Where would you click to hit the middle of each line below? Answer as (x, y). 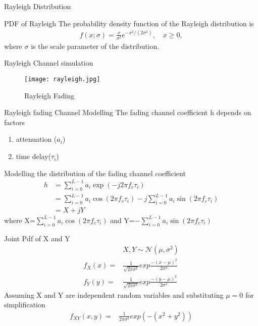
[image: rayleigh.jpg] (62, 79)
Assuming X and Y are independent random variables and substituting (114, 294)
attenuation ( (36, 139)
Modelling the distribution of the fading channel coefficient (95, 173)
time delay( (34, 156)
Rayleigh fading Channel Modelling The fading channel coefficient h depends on (128, 112)
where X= (20, 220)
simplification (25, 305)
